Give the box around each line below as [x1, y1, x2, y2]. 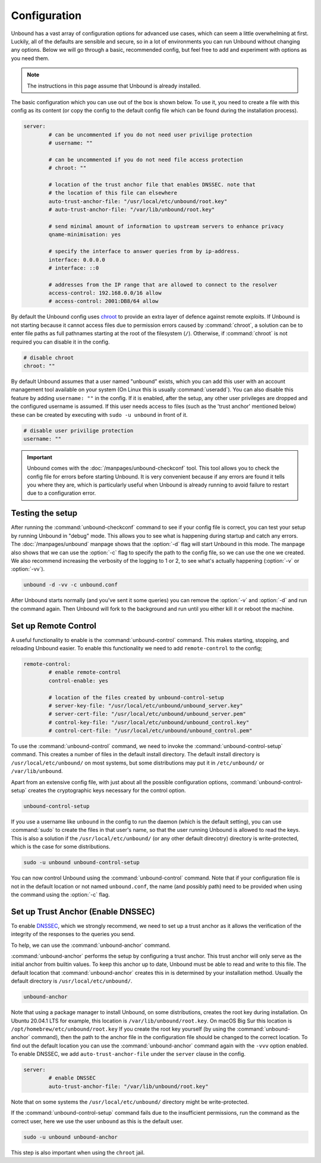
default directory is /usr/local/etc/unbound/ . [11, 977, 133, 985]
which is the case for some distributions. [11, 843, 111, 850]
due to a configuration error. [27, 489, 96, 497]
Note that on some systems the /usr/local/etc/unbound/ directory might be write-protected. [11, 1098, 249, 1105]
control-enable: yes [48, 677, 109, 684]
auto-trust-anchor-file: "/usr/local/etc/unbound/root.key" [48, 198, 228, 205]
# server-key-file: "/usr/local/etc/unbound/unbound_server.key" [48, 702, 243, 709]
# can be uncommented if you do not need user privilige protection [48, 131, 253, 138]
